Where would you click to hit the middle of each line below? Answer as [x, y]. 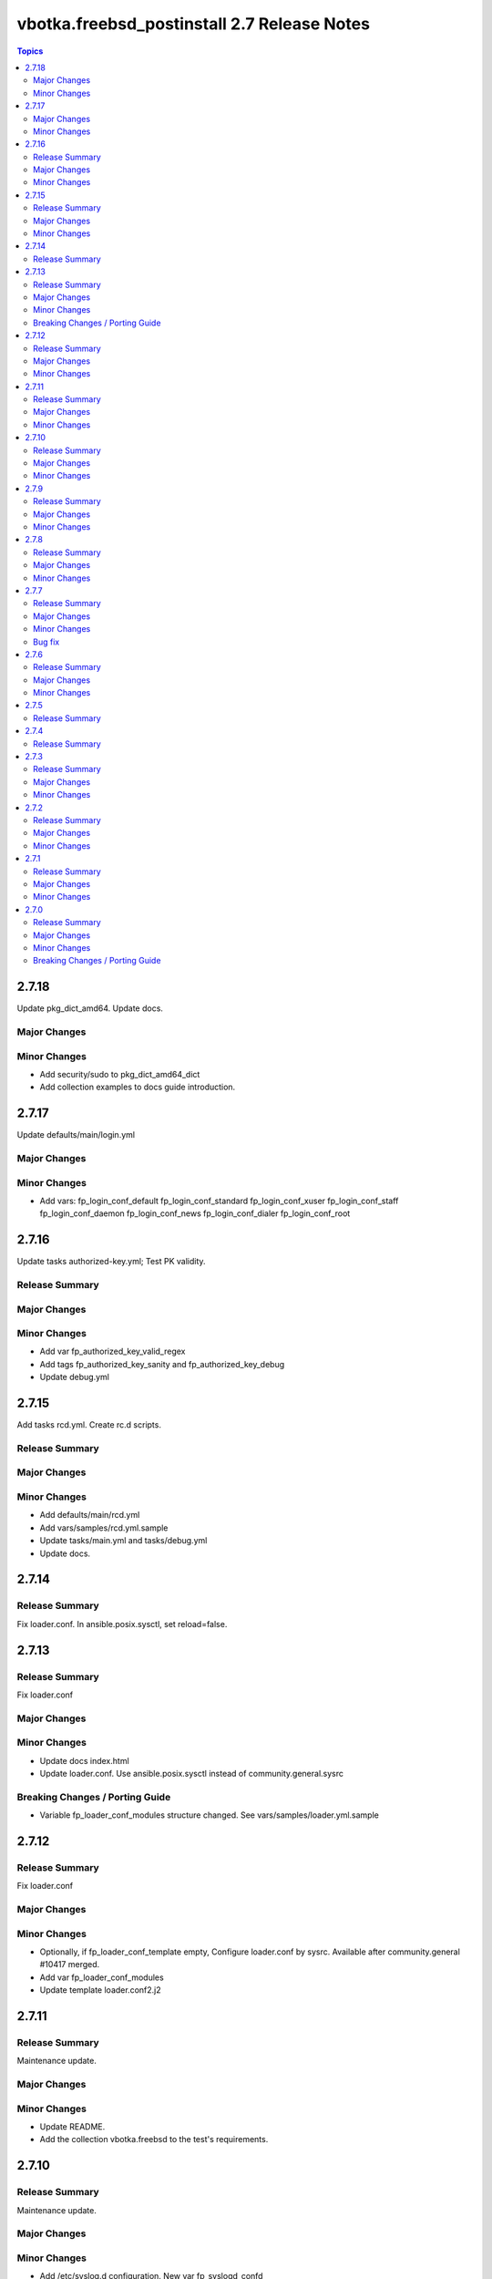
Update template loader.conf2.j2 [100, 1990]
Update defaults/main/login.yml [76, 1135]
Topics [30, 51]
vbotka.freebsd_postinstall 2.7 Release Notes [194, 24]
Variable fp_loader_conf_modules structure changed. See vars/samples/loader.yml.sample [210, 1815]
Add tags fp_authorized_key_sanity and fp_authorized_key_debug [162, 1364]
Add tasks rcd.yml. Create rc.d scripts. [89, 1425]
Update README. [72, 2127]
